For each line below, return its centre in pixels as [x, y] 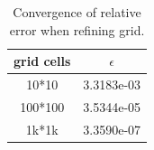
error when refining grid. [77, 29]
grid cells [42, 61]
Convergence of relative [77, 12]
